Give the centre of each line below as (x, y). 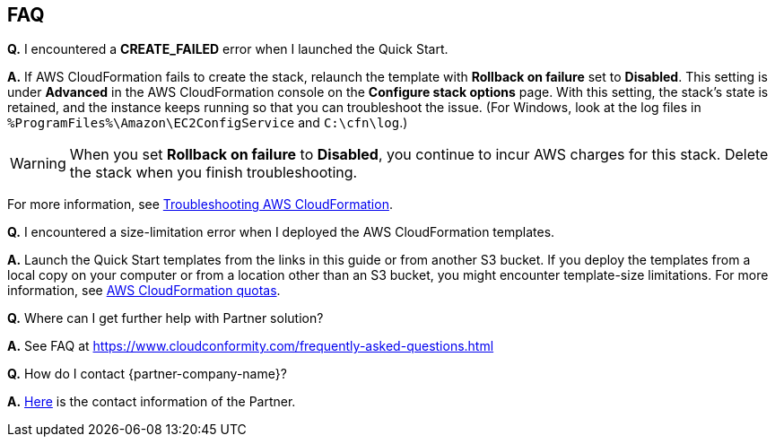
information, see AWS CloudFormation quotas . (144, 291)
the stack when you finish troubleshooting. (213, 173)
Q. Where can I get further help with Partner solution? (165, 318)
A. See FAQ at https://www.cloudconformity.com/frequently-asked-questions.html (251, 346)
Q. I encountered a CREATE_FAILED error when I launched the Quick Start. (228, 49)
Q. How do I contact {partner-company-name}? (147, 374)
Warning (38, 164)
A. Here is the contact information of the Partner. (152, 402)
